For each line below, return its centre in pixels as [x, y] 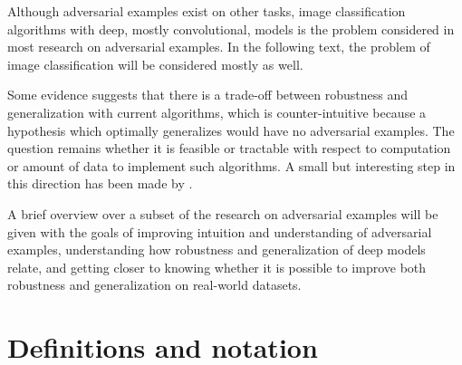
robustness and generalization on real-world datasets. [154, 285]
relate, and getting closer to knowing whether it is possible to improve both [217, 267]
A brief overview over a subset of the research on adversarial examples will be [223, 213]
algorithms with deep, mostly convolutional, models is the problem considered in [231, 29]
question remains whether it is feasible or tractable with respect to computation [229, 148]
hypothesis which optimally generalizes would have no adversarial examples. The [231, 130]
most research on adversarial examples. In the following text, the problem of [219, 47]
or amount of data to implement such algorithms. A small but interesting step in [231, 165]
